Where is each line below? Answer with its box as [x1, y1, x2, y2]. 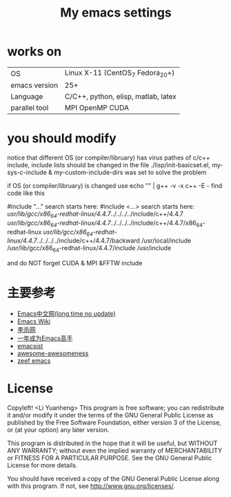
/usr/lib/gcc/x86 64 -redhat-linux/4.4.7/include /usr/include [7, 244, 172, 254]
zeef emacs [17, 357, 51, 365]
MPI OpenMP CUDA [64, 103, 130, 113]
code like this [7, 189, 45, 198]
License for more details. [7, 461, 78, 469]
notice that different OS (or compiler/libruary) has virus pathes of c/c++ [7, 153, 210, 162]
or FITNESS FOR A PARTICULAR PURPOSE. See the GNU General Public [7, 454, 212, 462]
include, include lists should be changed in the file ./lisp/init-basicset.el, [7, 161, 210, 169]
